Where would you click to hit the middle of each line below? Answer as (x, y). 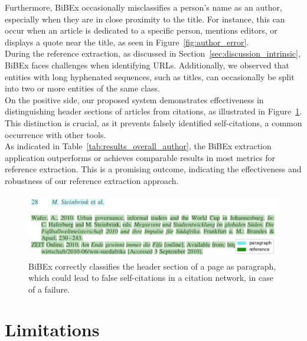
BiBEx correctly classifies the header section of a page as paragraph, (152, 266)
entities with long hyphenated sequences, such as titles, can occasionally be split (150, 76)
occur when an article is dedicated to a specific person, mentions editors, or (141, 30)
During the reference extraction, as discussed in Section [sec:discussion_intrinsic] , (153, 53)
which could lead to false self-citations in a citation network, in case (151, 278)
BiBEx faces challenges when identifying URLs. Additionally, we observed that (147, 65)
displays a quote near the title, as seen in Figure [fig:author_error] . (127, 42)
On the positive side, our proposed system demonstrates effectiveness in (134, 99)
